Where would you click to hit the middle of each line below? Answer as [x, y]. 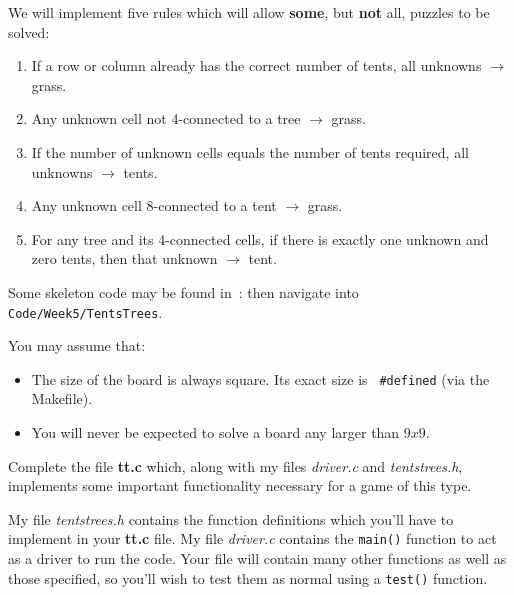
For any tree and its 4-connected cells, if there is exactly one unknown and [260, 238]
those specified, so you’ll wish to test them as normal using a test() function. [248, 577]
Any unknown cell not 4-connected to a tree [166, 118]
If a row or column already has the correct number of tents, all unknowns [256, 65]
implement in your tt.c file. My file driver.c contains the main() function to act [252, 538]
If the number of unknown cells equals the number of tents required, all [250, 151]
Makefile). [62, 398]
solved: [29, 31]
